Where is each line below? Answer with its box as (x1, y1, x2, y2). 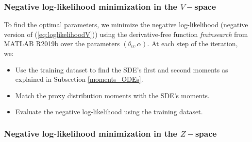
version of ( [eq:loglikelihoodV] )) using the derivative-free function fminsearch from (4, 29, 248, 39)
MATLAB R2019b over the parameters (4, 38, 120, 49)
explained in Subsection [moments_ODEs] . (15, 74, 143, 84)
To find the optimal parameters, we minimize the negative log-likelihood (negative (4, 19, 248, 30)
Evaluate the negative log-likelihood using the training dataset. (15, 106, 203, 117)
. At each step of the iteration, (147, 38, 238, 49)
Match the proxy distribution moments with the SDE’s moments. (15, 90, 210, 100)
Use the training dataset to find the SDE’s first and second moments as (15, 64, 228, 74)
